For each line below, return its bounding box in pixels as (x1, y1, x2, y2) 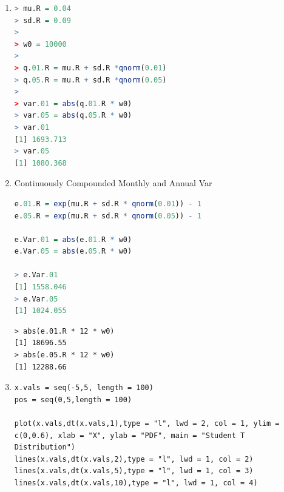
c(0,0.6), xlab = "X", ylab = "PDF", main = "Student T (14, 431, 245, 440)
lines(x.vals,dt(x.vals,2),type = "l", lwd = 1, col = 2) (14, 454, 254, 463)
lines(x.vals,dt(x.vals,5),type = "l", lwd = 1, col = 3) (14, 467, 254, 476)
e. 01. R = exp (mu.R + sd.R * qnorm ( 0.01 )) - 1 (14, 199, 201, 208)
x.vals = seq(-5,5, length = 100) (14, 383, 154, 393)
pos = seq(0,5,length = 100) (14, 395, 132, 404)
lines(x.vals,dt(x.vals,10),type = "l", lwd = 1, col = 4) (14, 478, 258, 487)
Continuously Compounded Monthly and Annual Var (14, 177, 212, 189)
